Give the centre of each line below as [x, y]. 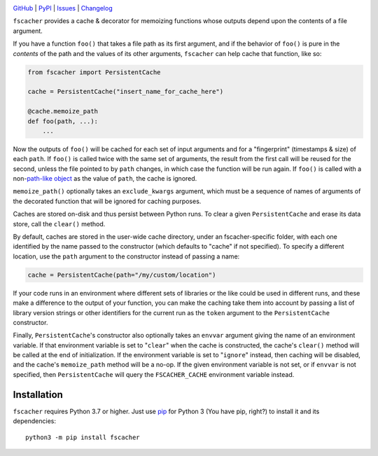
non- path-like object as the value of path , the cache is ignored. [105, 179]
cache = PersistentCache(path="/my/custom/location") [122, 275]
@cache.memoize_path [63, 111]
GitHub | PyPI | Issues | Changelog [63, 8]
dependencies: [34, 421]
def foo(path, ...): [63, 121]
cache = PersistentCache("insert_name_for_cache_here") [126, 92]
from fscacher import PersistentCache [94, 72]
